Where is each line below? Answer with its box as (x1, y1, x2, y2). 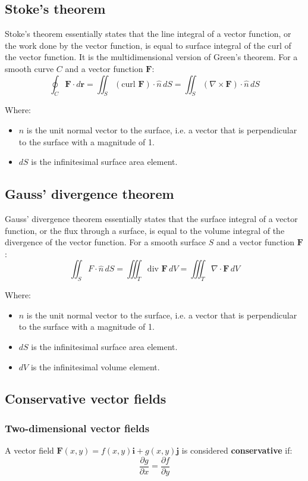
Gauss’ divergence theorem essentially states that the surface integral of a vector (5, 212, 298, 224)
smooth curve (5, 62, 54, 74)
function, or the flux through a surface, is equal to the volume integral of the (5, 224, 285, 236)
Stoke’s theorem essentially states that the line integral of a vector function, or (5, 27, 291, 40)
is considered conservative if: (181, 444, 293, 457)
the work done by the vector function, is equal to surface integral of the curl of (5, 39, 291, 51)
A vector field (5, 444, 54, 457)
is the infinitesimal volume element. (30, 360, 160, 373)
